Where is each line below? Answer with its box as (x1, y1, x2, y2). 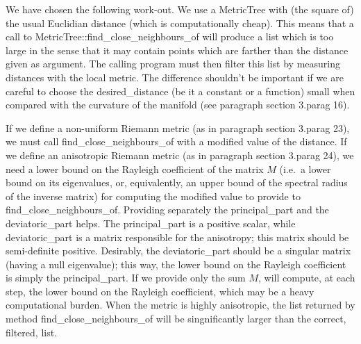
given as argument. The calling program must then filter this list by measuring (6, 56, 341, 71)
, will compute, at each (258, 270, 355, 285)
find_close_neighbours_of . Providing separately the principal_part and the (6, 202, 329, 217)
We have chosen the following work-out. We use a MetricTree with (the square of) (6, 2, 354, 16)
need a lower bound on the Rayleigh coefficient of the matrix (6, 161, 264, 176)
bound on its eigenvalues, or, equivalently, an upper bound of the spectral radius (6, 175, 348, 190)
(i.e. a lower (279, 161, 331, 176)
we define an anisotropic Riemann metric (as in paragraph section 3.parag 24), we (6, 147, 354, 162)
